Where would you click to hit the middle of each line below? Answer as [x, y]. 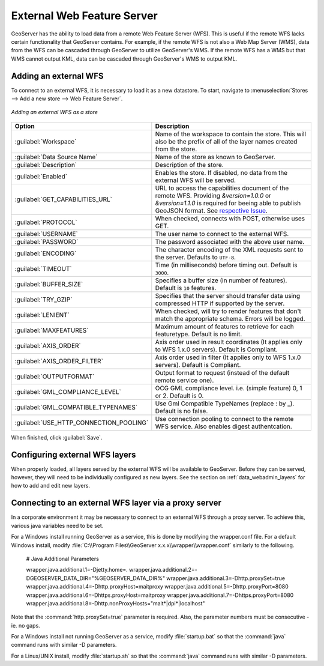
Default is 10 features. [186, 288]
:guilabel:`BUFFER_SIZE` [49, 284]
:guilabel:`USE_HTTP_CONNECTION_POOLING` [82, 422]
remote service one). [184, 380]
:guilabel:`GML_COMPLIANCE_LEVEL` [68, 392]
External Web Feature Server [85, 16]
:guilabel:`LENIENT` [42, 315]
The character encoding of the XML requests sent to [229, 249]
